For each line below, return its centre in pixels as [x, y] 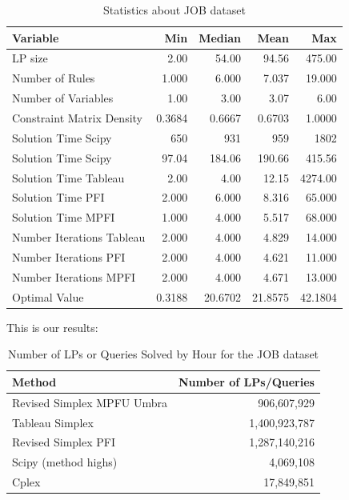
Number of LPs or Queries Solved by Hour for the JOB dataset [163, 354]
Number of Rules [54, 78]
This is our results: [52, 327]
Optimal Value [48, 296]
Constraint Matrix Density [78, 117]
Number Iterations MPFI [74, 276]
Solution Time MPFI [64, 217]
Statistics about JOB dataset [174, 10]
